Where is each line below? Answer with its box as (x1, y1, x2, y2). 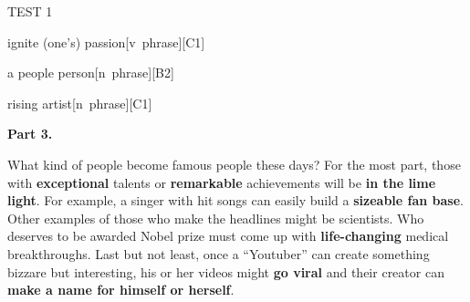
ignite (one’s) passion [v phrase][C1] (7, 32, 205, 51)
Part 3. (7, 124, 53, 143)
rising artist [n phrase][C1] (7, 93, 152, 112)
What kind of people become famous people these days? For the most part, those (7, 154, 461, 173)
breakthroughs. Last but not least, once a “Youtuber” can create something (7, 244, 430, 263)
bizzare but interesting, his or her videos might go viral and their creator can (7, 262, 444, 281)
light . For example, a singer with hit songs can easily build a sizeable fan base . (7, 191, 465, 210)
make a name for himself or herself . (7, 280, 235, 299)
